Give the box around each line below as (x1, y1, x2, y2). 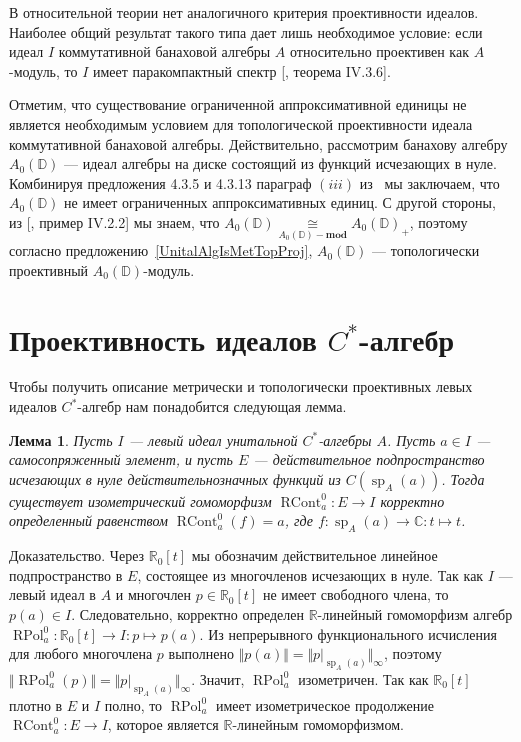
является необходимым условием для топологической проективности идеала (9, 113, 473, 134)
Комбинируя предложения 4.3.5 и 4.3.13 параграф (9, 172, 312, 193)
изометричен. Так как (298, 668, 429, 689)
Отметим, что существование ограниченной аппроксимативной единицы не (9, 94, 467, 115)
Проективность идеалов (9, 318, 317, 359)
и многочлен (115, 584, 192, 605)
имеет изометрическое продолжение (215, 694, 434, 715)
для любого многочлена (9, 643, 153, 664)
